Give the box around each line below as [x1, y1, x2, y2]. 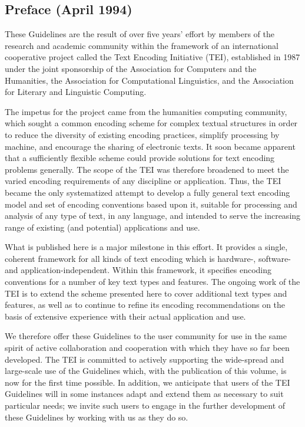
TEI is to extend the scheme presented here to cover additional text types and [5, 287, 287, 299]
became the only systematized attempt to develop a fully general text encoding [5, 186, 290, 198]
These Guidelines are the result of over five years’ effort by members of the [5, 28, 274, 40]
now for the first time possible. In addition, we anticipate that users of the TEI [5, 376, 290, 388]
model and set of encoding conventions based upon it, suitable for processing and [5, 198, 297, 210]
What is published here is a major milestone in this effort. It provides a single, [5, 241, 288, 253]
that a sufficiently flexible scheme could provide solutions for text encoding [5, 152, 275, 164]
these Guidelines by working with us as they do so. [5, 410, 188, 423]
